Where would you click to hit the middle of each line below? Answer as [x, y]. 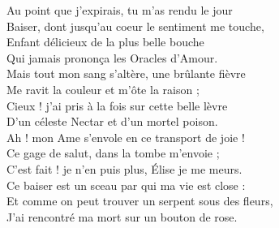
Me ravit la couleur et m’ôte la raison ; [103, 89]
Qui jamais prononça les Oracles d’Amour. [112, 57]
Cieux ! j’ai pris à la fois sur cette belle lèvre [117, 105]
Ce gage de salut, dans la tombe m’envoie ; [113, 153]
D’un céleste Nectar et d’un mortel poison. [112, 121]
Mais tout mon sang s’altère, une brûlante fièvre [126, 73]
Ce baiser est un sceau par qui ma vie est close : [126, 185]
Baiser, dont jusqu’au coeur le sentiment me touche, [135, 26]
